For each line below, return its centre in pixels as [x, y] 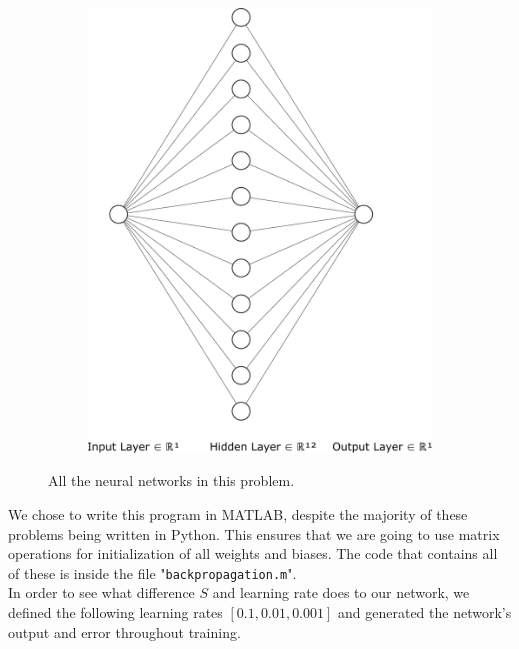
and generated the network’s [425, 611]
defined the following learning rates [115, 611]
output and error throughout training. [124, 631]
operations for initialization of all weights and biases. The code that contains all [253, 553]
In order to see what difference [101, 592]
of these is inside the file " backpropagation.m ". [152, 572]
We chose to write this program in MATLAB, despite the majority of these [238, 513]
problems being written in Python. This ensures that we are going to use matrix [254, 533]
